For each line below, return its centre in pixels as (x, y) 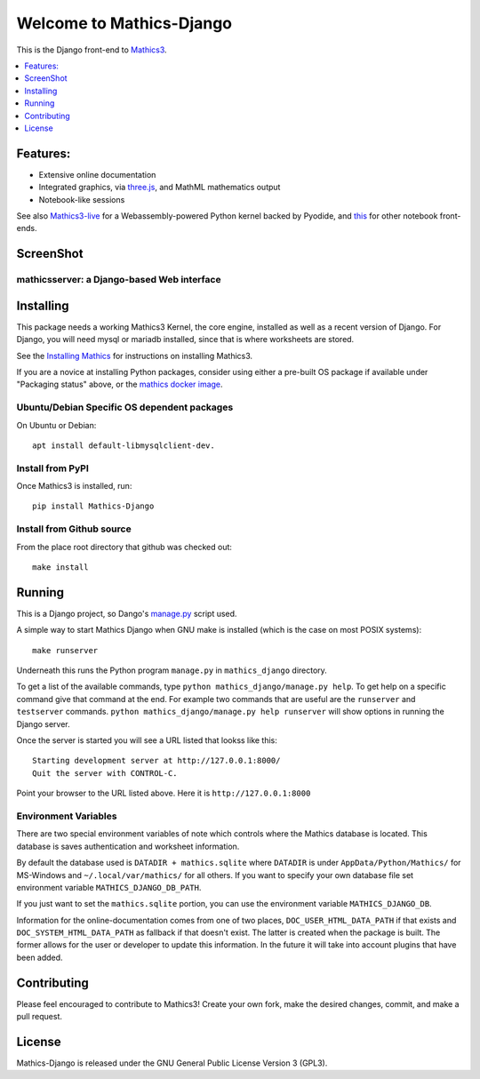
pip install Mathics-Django (93, 506)
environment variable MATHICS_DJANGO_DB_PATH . (109, 887)
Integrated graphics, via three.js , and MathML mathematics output (160, 188)
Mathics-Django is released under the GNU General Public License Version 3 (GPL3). (172, 1063)
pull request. (39, 1017)
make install (60, 567)
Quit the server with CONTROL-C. (105, 773)
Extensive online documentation (97, 174)
